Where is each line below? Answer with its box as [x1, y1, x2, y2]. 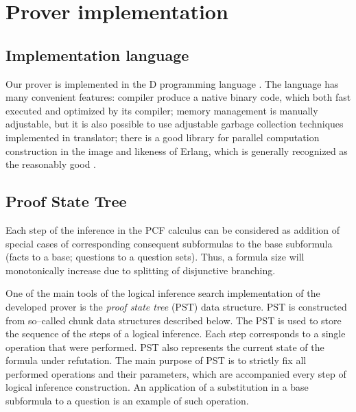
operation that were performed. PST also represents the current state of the [5, 339, 324, 354]
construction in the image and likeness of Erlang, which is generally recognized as [5, 143, 348, 158]
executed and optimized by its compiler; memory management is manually [5, 103, 318, 117]
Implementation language [5, 44, 189, 65]
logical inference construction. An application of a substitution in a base [5, 380, 309, 394]
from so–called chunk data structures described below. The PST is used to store [5, 313, 342, 327]
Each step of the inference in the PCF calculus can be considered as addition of [5, 222, 340, 237]
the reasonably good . [5, 157, 96, 171]
